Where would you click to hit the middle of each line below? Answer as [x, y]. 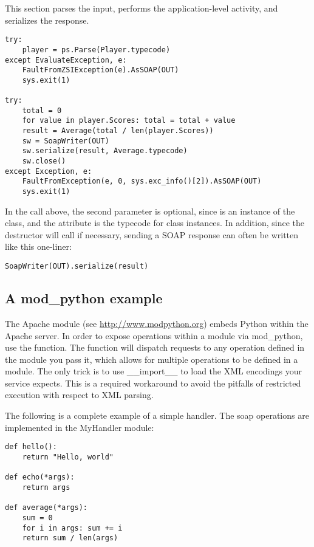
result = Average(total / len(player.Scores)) [118, 131]
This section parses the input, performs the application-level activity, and [142, 8]
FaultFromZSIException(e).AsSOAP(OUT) [101, 70]
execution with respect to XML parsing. [79, 395]
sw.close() [44, 161]
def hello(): [31, 447]
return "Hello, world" [68, 457]
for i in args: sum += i [72, 528]
